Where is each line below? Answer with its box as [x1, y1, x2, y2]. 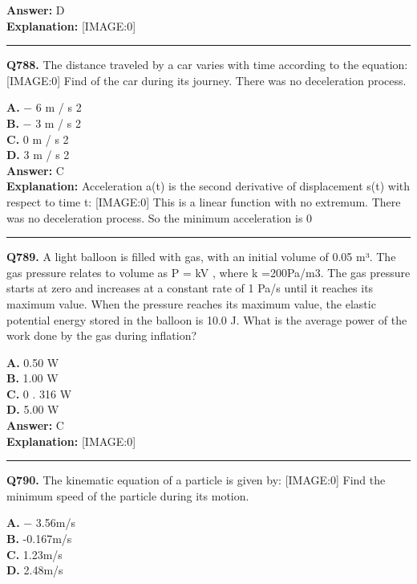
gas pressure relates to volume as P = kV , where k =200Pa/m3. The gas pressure [6, 263, 411, 280]
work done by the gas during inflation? [6, 327, 197, 344]
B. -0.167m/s [6, 530, 72, 547]
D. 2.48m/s [6, 562, 63, 578]
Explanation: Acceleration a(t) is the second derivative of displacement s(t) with [6, 178, 411, 194]
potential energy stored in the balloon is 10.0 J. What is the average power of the [6, 311, 407, 328]
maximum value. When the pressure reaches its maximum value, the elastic [6, 295, 376, 312]
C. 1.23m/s [6, 545, 63, 562]
